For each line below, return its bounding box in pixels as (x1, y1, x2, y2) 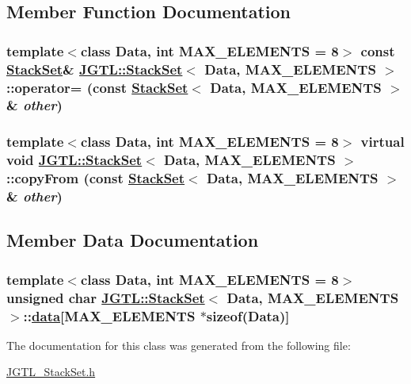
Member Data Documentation (6, 228, 259, 252)
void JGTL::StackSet (6, 150, 143, 170)
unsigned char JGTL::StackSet (6, 287, 205, 307)
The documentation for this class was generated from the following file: (6, 336, 351, 353)
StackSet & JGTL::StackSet (6, 59, 183, 79)
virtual (360, 132, 405, 152)
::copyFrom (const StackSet (6, 168, 185, 188)
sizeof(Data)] (206, 305, 290, 325)
